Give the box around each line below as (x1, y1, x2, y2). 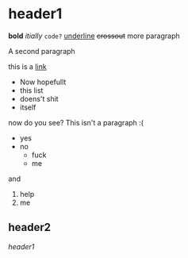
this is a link (8, 61, 47, 71)
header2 (8, 221, 52, 234)
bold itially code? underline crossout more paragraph (8, 31, 180, 40)
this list (19, 85, 44, 95)
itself (19, 102, 36, 112)
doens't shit (19, 94, 59, 103)
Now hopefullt (19, 77, 67, 87)
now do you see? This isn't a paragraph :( (8, 117, 144, 127)
